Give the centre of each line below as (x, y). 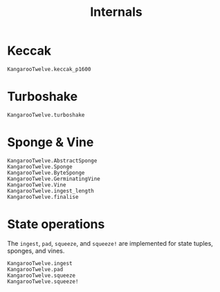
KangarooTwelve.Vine (37, 185)
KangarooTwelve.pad (35, 269)
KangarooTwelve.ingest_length (51, 191)
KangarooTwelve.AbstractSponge (52, 160)
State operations (56, 224)
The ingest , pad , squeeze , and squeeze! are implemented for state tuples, (110, 243)
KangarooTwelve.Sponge (40, 166)
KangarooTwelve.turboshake (46, 115)
